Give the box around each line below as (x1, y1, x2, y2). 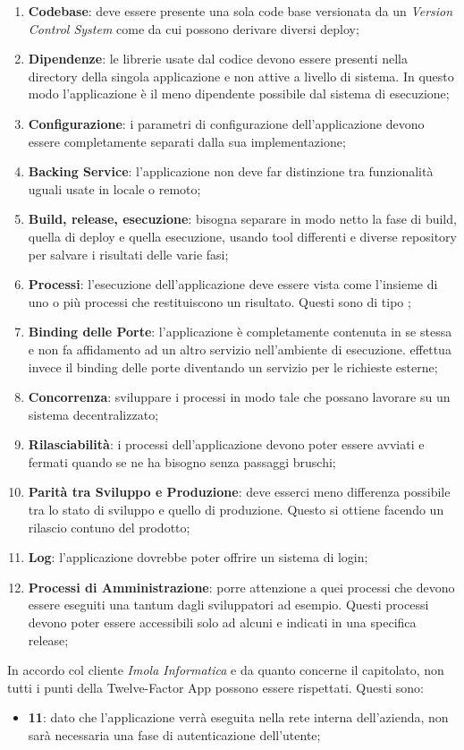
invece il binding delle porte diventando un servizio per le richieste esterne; (28, 357, 438, 376)
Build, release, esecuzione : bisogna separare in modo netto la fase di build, (28, 209, 457, 228)
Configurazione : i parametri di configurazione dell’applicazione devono (28, 114, 425, 132)
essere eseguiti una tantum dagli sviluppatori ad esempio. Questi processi (28, 595, 429, 614)
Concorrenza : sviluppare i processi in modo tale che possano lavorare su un (28, 388, 451, 406)
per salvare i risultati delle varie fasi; (28, 244, 229, 263)
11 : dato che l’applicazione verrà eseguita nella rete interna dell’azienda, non (28, 708, 449, 727)
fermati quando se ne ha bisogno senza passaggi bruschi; (28, 452, 336, 471)
